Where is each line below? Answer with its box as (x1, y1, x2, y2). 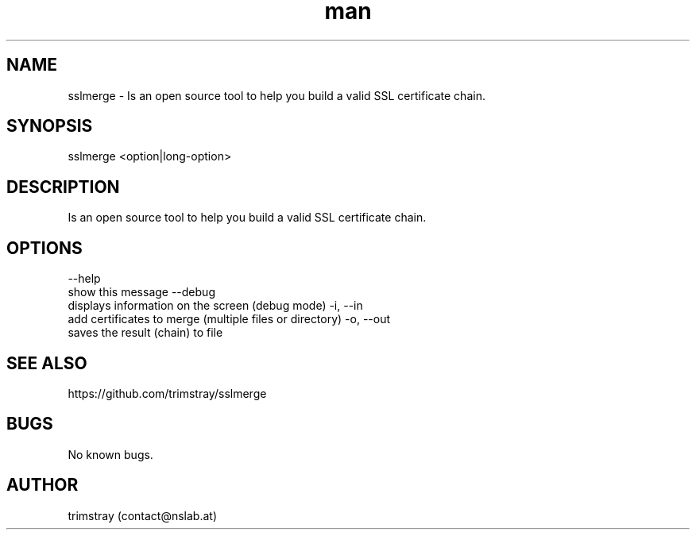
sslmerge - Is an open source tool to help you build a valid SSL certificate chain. (68, 88, 485, 102)
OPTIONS (6, 237, 83, 258)
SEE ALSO (6, 353, 87, 373)
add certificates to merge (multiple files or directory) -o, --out (68, 312, 391, 326)
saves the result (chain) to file (68, 326, 223, 340)
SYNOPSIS (6, 116, 93, 137)
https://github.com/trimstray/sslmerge (68, 386, 267, 400)
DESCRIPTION (6, 176, 120, 197)
